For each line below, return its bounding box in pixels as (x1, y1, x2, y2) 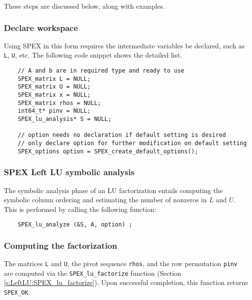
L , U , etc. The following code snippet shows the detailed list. (4, 50, 182, 60)
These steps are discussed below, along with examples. (4, 1, 165, 11)
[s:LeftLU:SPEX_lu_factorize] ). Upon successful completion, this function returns (4, 277, 248, 287)
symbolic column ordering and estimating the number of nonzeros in (4, 195, 207, 205)
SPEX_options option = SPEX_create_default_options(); (17, 148, 198, 155)
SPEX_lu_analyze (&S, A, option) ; (17, 221, 132, 228)
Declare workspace (4, 21, 78, 33)
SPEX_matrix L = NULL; (17, 75, 91, 82)
